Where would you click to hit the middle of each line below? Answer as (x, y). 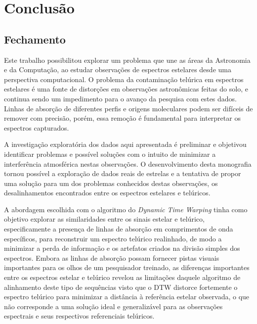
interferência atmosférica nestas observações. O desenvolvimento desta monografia (128, 163)
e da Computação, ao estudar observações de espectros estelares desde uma (118, 69)
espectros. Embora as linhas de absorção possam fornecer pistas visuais (112, 257)
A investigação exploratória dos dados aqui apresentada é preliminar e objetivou (125, 144)
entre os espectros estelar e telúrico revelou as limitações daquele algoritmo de (122, 277)
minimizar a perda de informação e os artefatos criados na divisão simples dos (122, 248)
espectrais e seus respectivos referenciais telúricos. (79, 316)
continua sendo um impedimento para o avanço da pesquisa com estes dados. (121, 98)
